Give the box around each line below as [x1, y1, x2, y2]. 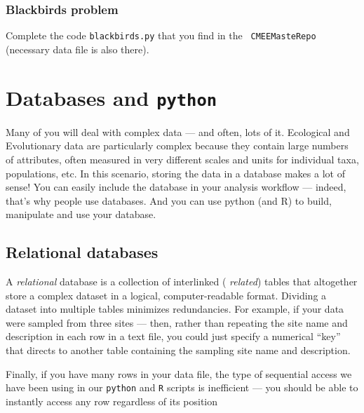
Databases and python [6, 83, 217, 111]
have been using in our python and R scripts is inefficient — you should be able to [6, 380, 358, 395]
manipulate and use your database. [6, 207, 156, 222]
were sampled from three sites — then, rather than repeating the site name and [6, 315, 348, 330]
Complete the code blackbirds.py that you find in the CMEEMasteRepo [6, 28, 316, 43]
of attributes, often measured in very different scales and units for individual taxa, [6, 151, 359, 166]
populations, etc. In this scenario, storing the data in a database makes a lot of [6, 165, 345, 180]
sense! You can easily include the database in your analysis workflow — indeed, [6, 180, 346, 194]
